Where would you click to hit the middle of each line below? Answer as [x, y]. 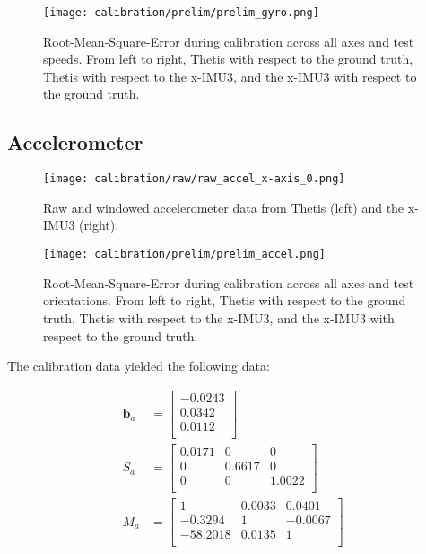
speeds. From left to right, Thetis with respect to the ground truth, [228, 59]
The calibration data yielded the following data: [139, 366]
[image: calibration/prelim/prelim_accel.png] [184, 255]
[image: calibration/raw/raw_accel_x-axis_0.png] [194, 179]
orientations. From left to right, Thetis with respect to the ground [225, 300]
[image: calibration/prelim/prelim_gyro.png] [181, 13]
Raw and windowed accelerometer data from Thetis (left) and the [224, 207]
